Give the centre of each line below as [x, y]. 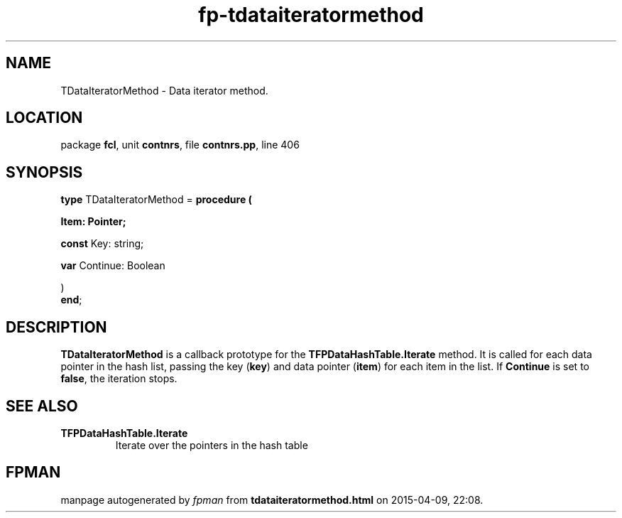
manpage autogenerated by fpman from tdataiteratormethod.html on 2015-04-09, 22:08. [272, 500]
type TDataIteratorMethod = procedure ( [156, 200]
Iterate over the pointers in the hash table [212, 445]
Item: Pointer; [93, 222]
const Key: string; [102, 244]
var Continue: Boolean [113, 266]
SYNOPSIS [44, 172]
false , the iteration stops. [119, 379]
